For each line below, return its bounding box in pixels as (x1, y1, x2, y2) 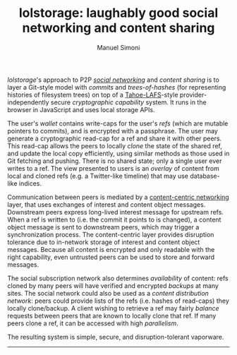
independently (7, 97, 49, 107)
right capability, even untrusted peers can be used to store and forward (7, 253, 215, 261)
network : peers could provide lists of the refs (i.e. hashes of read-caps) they (7, 296, 229, 305)
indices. (18, 179, 42, 188)
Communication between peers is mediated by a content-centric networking (7, 193, 229, 201)
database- (190, 172, 220, 180)
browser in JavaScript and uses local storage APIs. (7, 105, 155, 114)
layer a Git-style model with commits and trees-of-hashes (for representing (7, 83, 226, 91)
